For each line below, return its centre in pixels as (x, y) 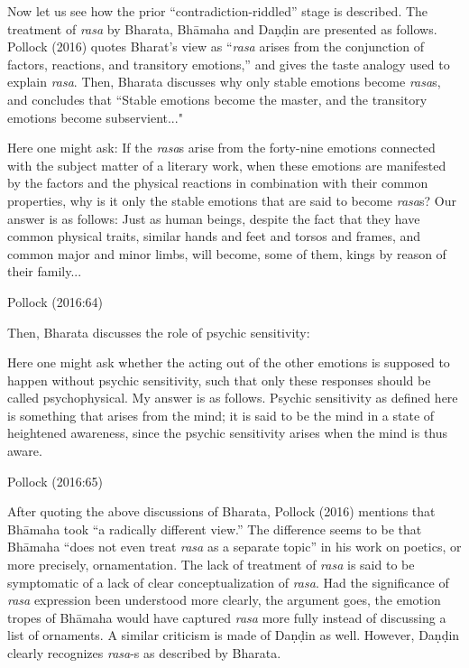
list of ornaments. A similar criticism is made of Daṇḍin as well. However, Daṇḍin (234, 635)
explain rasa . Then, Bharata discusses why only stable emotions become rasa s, (224, 82)
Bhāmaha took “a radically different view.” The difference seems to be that (215, 529)
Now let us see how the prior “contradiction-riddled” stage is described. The (218, 11)
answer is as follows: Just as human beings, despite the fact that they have (214, 218)
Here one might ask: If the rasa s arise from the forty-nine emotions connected (221, 148)
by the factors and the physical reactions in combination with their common (218, 183)
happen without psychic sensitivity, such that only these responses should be (219, 380)
